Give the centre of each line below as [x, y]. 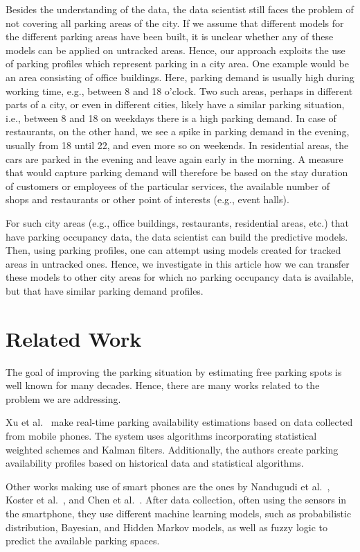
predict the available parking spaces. [83, 541]
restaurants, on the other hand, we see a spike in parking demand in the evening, [178, 131]
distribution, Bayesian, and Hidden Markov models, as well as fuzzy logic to [166, 527]
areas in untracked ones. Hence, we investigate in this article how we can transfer [178, 263]
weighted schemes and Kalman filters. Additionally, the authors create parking [172, 449]
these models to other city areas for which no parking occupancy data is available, [180, 277]
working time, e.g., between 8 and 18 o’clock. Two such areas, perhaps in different [179, 90]
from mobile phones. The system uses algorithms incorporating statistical [161, 435]
